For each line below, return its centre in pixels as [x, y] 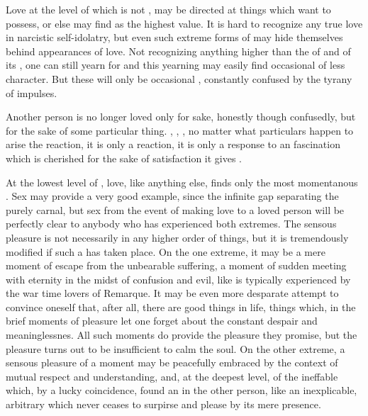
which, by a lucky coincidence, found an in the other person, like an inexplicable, [182, 390]
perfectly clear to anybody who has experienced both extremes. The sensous [171, 224]
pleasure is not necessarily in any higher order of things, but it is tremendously [177, 237]
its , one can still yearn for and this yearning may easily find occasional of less [175, 65]
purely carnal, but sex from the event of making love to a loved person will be [175, 209]
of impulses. [32, 92]
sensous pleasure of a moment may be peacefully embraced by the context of [172, 362]
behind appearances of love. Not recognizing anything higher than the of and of [178, 51]
